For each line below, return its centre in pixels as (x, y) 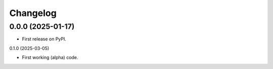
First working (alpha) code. (50, 57)
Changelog (33, 13)
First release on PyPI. (44, 39)
